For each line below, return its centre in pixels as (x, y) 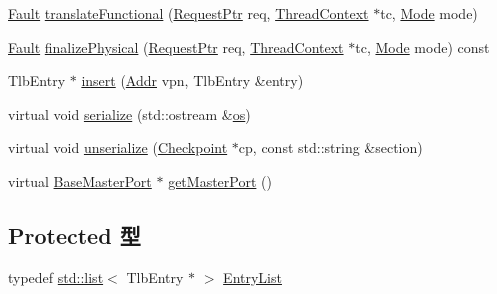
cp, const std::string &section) (330, 147)
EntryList (252, 276)
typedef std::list (56, 276)
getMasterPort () (220, 180)
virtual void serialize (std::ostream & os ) (129, 113)
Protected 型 (74, 234)
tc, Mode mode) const (422, 46)
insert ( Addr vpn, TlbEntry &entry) (192, 80)
